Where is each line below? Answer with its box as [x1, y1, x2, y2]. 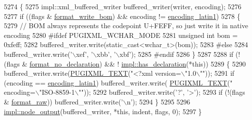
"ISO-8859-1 [39, 87, 75, 97]
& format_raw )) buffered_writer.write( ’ [4, 96, 123, 106]
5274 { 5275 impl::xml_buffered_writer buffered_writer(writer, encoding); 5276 [4, 1, 241, 11]
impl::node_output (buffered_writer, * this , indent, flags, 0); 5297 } [4, 106, 202, 116]
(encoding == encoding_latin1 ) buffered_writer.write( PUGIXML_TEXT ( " [4, 77, 233, 87]
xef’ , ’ [76, 49, 93, 59]
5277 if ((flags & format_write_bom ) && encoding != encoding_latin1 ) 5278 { [4, 11, 240, 21]
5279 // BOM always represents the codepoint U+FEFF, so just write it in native [4, 20, 248, 31]
